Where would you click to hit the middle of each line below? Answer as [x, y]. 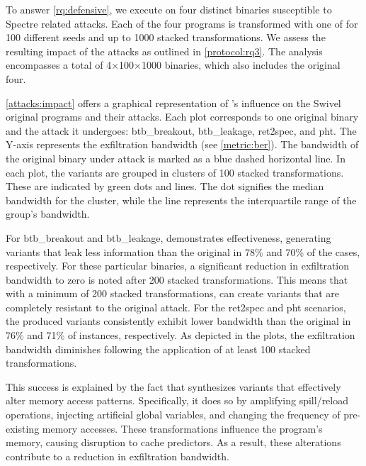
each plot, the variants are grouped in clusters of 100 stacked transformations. [175, 172]
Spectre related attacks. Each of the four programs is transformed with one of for [182, 23]
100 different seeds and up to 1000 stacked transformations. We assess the [166, 37]
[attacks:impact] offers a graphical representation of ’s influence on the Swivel [173, 102]
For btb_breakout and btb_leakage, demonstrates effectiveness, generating [168, 237]
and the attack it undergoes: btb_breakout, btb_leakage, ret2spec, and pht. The [181, 130]
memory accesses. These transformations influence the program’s [182, 428]
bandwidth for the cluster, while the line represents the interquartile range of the [181, 200]
